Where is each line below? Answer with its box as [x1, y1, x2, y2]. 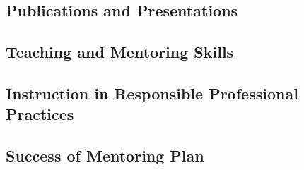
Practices [6, 103, 74, 125]
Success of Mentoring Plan [6, 145, 204, 166]
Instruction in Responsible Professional [6, 82, 298, 104]
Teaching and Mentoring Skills [6, 41, 234, 63]
